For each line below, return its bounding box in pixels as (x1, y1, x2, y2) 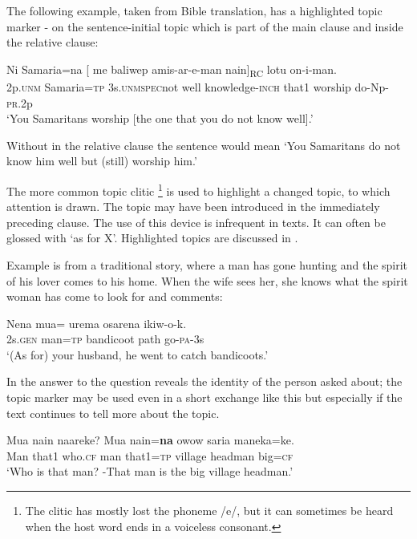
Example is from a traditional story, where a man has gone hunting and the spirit (6, 256, 408, 273)
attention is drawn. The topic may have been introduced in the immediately (6, 198, 380, 215)
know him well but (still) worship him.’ (6, 152, 197, 169)
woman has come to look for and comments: (6, 288, 223, 305)
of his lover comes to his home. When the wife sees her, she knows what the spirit (6, 272, 408, 289)
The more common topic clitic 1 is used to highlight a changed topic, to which (6, 180, 391, 199)
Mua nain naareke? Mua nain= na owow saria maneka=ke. (6, 432, 294, 448)
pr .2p (6, 94, 33, 111)
